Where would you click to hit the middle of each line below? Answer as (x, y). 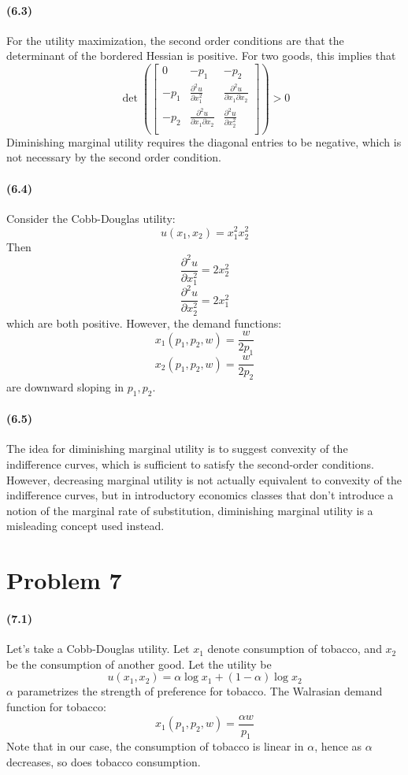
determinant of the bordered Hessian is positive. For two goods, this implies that (201, 56)
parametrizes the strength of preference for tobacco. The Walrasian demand (200, 691)
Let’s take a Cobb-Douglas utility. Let (98, 649)
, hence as (338, 746)
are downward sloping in (65, 386)
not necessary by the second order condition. (114, 157)
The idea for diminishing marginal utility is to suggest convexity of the (177, 449)
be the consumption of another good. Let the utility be (139, 664)
